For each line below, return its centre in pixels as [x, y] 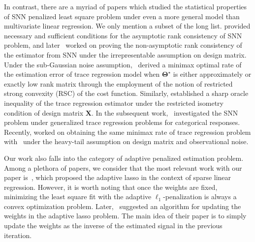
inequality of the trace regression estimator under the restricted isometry [114, 103]
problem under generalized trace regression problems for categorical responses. [122, 122]
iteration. [18, 235]
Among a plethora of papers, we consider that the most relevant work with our [123, 167]
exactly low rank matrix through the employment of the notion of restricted [118, 83]
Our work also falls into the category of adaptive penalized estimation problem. [124, 158]
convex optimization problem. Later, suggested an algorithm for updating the [123, 206]
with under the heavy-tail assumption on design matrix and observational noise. [126, 141]
